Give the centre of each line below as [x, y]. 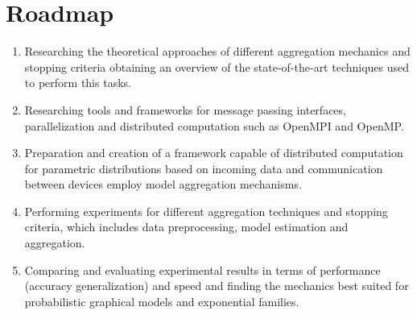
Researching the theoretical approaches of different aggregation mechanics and [217, 51]
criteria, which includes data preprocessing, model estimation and [186, 227]
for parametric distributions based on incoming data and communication [204, 168]
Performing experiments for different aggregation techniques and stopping [206, 211]
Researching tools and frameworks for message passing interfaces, [185, 109]
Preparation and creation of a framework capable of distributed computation [214, 153]
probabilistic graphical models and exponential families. [162, 301]
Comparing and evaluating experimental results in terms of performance [202, 269]
